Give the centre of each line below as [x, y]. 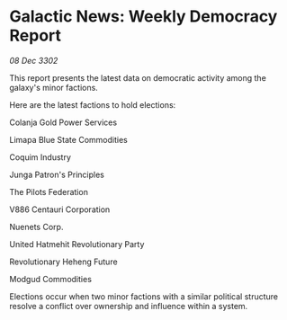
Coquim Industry [40, 157]
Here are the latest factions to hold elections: [93, 104]
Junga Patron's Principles [57, 174]
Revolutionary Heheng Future [64, 262]
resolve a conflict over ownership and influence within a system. [129, 306]
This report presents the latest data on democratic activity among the [138, 77]
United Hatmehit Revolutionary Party [77, 244]
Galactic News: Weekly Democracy [143, 17]
